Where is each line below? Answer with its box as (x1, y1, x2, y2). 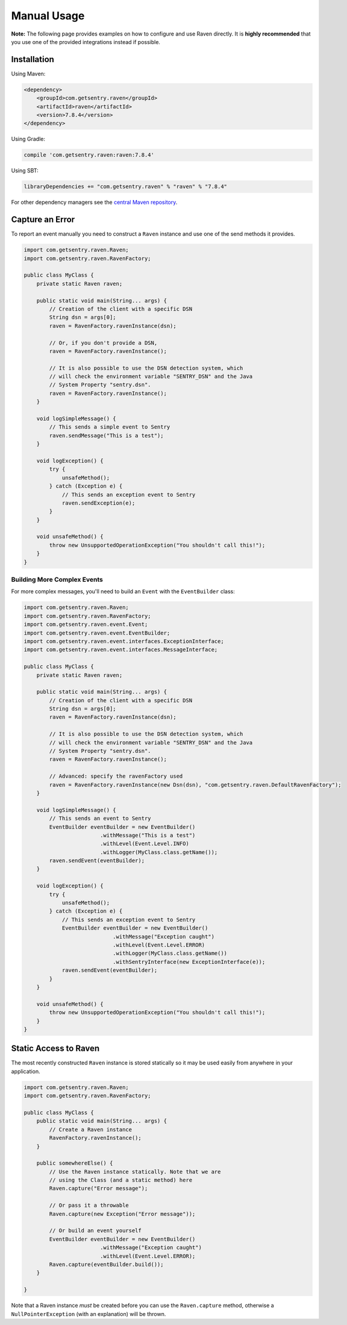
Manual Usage (11, 9, 85, 22)
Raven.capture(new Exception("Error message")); (49, 1210, 196, 1217)
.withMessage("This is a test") (99, 832, 196, 839)
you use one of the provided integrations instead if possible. (11, 38, 161, 45)
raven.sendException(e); (61, 499, 136, 506)
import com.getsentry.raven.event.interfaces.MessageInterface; (23, 646, 218, 653)
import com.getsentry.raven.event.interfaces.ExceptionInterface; (23, 638, 224, 644)
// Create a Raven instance (49, 1126, 133, 1133)
